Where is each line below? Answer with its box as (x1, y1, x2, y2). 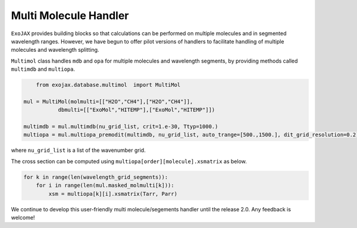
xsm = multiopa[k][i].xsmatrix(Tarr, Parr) (48, 190, 178, 197)
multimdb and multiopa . (11, 65, 76, 73)
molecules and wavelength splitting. (11, 46, 99, 54)
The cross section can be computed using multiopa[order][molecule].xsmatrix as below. (11, 158, 247, 165)
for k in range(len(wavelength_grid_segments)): (23, 173, 168, 180)
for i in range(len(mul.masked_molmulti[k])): (36, 182, 175, 189)
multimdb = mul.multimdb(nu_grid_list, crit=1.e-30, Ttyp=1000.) (23, 123, 218, 130)
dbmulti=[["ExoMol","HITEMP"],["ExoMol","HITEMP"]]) (58, 107, 215, 113)
